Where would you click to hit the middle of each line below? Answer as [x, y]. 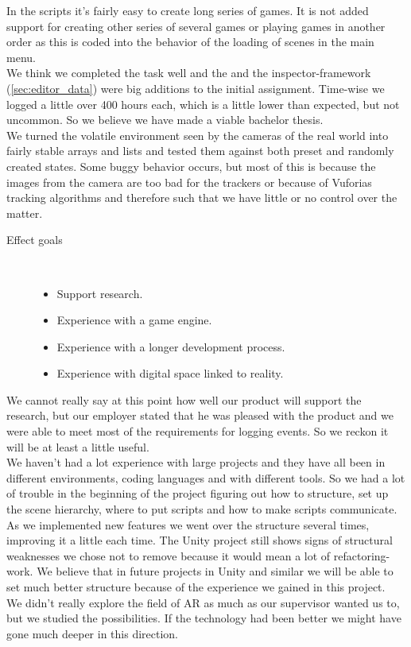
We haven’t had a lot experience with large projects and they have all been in [196, 462]
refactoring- [362, 555]
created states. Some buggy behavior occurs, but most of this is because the [191, 166]
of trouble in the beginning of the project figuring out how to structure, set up [198, 493]
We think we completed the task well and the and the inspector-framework [189, 73]
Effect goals [35, 240]
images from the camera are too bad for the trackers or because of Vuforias [189, 182]
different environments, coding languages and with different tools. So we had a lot [206, 477]
